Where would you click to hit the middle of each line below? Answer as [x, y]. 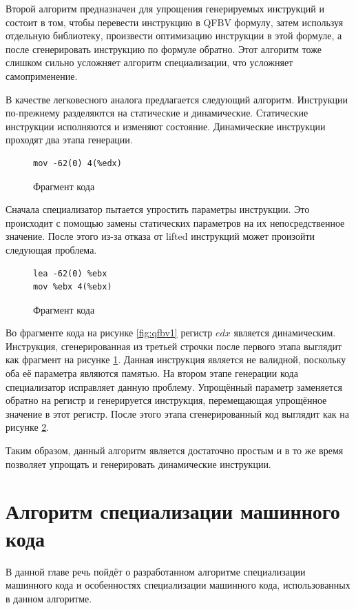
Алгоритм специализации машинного [173, 511]
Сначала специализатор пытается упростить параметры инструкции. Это [158, 209]
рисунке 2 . [28, 427]
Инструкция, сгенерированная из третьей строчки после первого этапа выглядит [174, 346]
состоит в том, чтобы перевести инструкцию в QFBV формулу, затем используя [175, 22]
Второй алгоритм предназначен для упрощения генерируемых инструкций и [165, 8]
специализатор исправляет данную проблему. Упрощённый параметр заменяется [174, 386]
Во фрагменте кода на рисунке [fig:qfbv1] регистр [109, 333]
